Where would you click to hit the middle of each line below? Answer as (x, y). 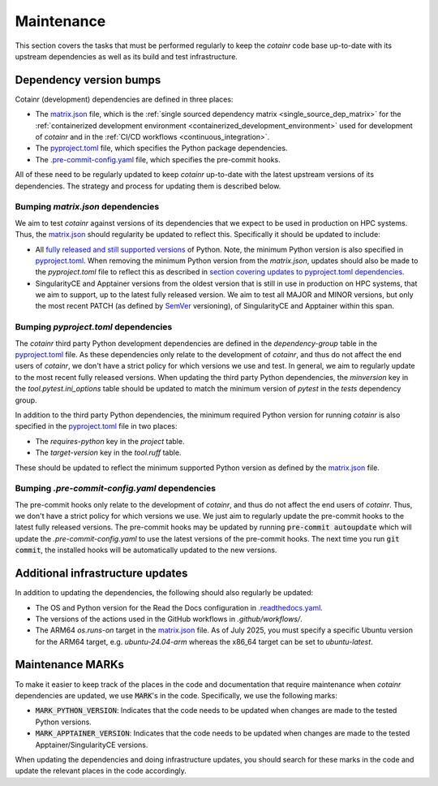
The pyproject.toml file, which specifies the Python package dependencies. (161, 148)
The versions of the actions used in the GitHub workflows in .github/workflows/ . (169, 619)
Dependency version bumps (88, 80)
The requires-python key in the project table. (110, 441)
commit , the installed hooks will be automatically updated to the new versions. (146, 550)
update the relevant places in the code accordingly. (101, 771)
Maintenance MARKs (70, 665)
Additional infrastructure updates (101, 574)
